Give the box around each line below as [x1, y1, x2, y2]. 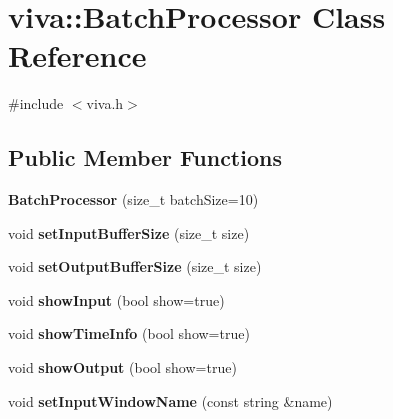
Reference [8, 35, 147, 76]
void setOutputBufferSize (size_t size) [8, 256, 262, 277]
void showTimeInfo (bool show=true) [8, 323, 250, 344]
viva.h [86, 93, 124, 114]
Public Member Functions [8, 142, 282, 173]
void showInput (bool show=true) [8, 289, 225, 310]
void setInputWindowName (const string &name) [8, 390, 333, 411]
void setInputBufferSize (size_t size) [8, 222, 250, 243]
